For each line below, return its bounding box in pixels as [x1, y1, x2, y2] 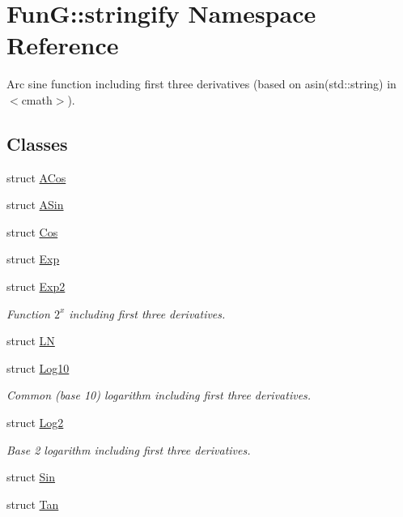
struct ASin [6, 196, 64, 213]
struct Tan [6, 495, 59, 512]
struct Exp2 [6, 278, 66, 295]
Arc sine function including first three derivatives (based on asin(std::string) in [6, 75, 397, 92]
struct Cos [6, 223, 58, 240]
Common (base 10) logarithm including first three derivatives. [6, 387, 312, 404]
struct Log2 [6, 414, 64, 431]
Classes [6, 130, 68, 156]
